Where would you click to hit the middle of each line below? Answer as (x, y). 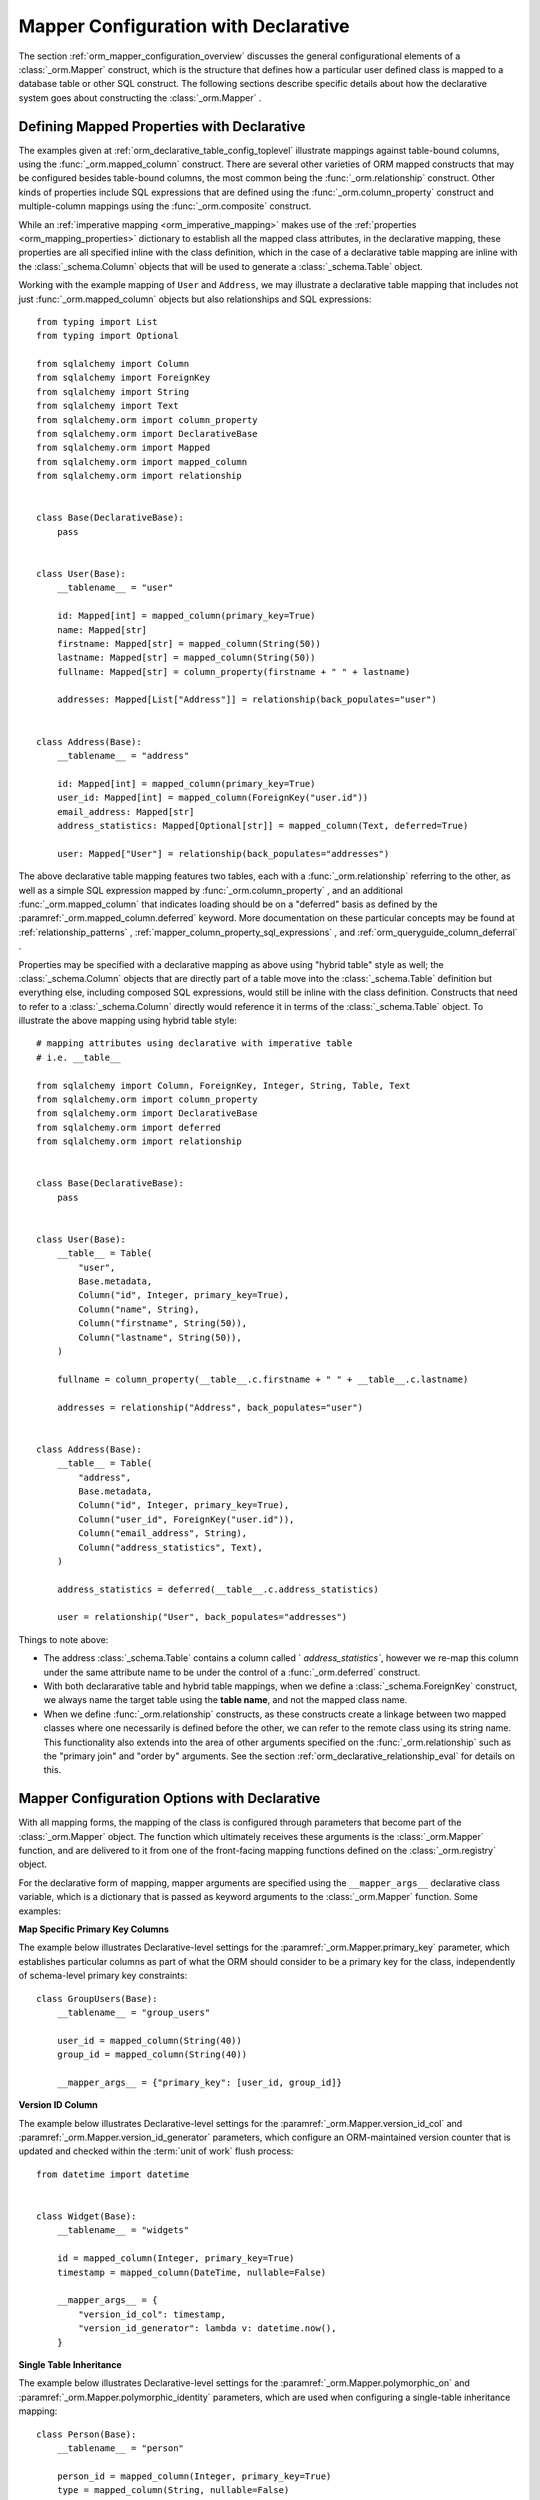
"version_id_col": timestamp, (152, 2314)
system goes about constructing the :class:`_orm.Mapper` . (140, 97)
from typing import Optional (107, 336)
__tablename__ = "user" (115, 588)
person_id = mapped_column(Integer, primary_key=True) (194, 2476)
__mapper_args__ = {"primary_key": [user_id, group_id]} (199, 2082)
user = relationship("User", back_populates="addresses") (202, 1617)
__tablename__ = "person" (120, 2448)
